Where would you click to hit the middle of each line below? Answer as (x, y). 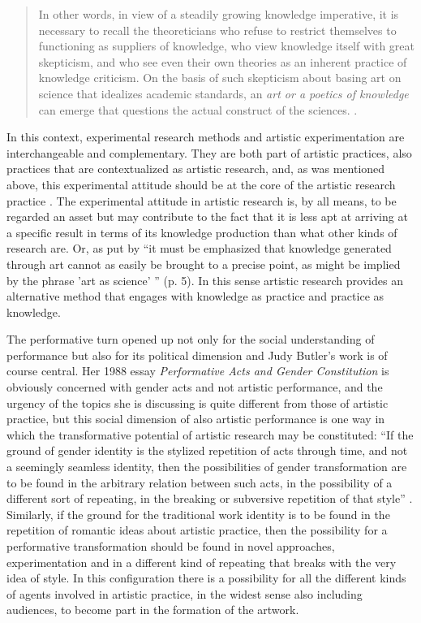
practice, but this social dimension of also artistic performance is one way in (196, 419)
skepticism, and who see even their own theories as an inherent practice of (223, 61)
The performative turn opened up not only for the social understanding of (191, 339)
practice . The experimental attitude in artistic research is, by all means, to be (202, 200)
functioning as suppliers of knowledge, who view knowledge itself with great (226, 46)
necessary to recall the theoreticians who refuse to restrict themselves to (217, 30)
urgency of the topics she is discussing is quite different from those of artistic (198, 402)
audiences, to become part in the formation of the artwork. (153, 610)
